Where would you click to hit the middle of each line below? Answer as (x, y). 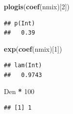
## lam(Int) (23, 66)
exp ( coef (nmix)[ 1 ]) (33, 48)
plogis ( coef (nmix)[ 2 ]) (37, 6)
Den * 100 (19, 91)
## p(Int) (20, 23)
